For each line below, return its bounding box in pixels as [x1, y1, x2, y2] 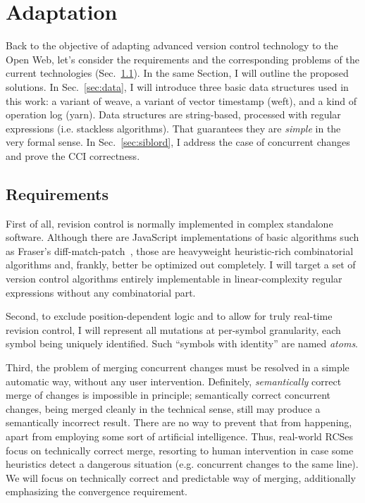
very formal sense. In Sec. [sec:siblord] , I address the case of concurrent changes [6, 135, 350, 149]
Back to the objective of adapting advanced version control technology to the [6, 38, 338, 53]
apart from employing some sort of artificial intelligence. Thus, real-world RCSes [6, 428, 354, 443]
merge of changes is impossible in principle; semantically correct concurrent [6, 387, 331, 402]
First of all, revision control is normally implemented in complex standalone [6, 216, 333, 230]
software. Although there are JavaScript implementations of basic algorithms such [6, 230, 359, 244]
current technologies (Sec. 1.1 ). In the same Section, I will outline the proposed [6, 66, 349, 80]
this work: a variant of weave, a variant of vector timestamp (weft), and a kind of [6, 93, 357, 108]
